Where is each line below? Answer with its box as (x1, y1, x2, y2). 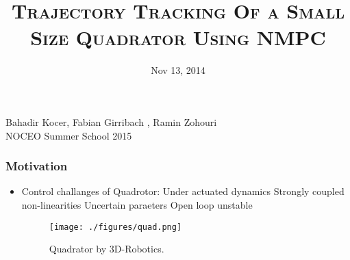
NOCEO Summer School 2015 (5, 128, 132, 142)
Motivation (5, 157, 68, 174)
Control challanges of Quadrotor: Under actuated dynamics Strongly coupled (21, 184, 345, 198)
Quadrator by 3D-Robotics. (49, 242, 164, 256)
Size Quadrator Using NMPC (30, 23, 326, 51)
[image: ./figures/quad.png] (49, 222, 182, 232)
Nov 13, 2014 (151, 63, 205, 77)
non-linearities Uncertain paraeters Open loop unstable (21, 197, 253, 211)
